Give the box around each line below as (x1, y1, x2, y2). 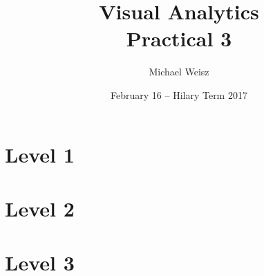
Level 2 (5, 194, 75, 222)
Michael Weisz (149, 64, 209, 79)
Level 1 (5, 140, 75, 168)
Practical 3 (126, 24, 232, 53)
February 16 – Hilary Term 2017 (111, 87, 247, 102)
